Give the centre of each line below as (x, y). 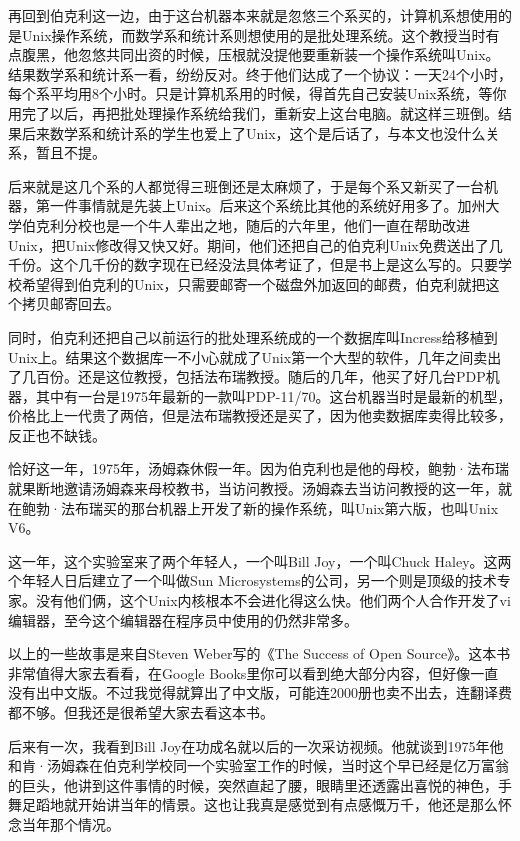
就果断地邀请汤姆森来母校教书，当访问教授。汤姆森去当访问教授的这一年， (253, 488)
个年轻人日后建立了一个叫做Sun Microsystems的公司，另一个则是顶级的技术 (252, 580)
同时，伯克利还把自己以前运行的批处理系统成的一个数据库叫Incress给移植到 (253, 336)
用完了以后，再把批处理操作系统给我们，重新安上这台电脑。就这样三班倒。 (253, 112)
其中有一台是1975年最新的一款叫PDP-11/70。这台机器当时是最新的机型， (273, 395)
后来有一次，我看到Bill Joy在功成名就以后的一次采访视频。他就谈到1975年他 (256, 745)
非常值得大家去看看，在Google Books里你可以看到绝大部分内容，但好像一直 (253, 672)
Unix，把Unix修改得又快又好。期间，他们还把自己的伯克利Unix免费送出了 (248, 244)
